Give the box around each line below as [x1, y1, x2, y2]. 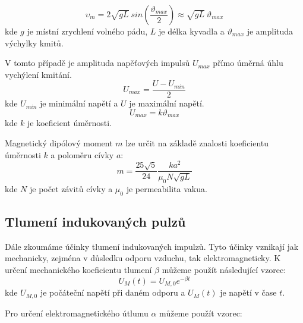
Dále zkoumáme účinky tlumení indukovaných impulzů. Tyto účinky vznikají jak [5, 240, 299, 252]
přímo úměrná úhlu [213, 57, 283, 69]
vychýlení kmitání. [5, 68, 72, 80]
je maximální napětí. [129, 97, 204, 109]
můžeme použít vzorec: [159, 306, 242, 319]
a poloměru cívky [50, 148, 114, 161]
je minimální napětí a [39, 97, 118, 109]
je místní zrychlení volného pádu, [27, 25, 148, 37]
